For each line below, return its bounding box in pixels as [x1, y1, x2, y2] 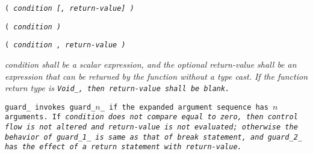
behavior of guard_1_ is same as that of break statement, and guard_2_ [5, 132, 302, 141]
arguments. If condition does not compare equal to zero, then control [5, 113, 298, 122]
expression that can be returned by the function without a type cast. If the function [5, 70, 308, 82]
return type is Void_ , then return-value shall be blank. [5, 81, 230, 94]
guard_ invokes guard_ [5, 102, 96, 111]
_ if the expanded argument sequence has [100, 102, 268, 111]
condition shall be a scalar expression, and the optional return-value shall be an [5, 58, 297, 70]
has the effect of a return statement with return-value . [5, 143, 242, 152]
